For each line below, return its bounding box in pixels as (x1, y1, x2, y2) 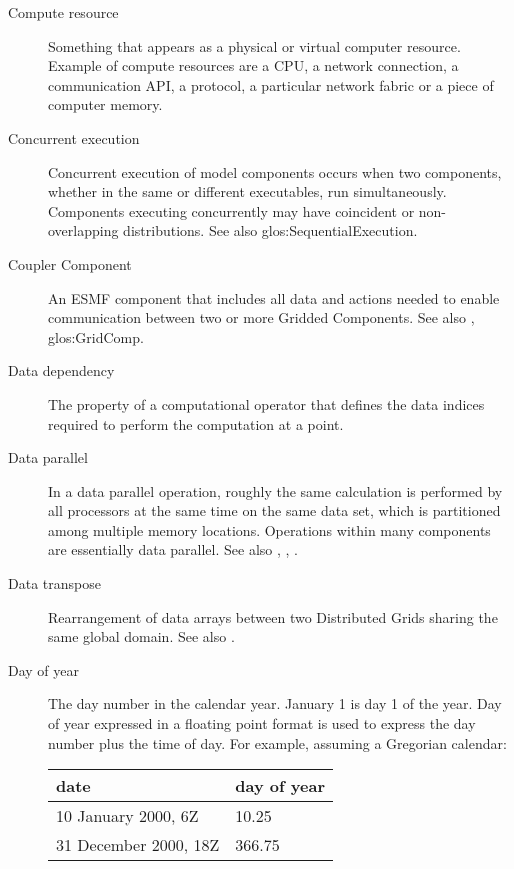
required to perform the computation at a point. (48, 413, 344, 434)
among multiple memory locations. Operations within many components (48, 519, 491, 540)
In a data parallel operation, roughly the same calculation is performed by (48, 480, 503, 501)
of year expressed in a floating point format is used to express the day (48, 713, 476, 734)
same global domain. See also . (48, 626, 235, 647)
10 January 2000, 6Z (56, 804, 199, 828)
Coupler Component (8, 253, 132, 274)
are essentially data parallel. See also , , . (48, 539, 298, 560)
